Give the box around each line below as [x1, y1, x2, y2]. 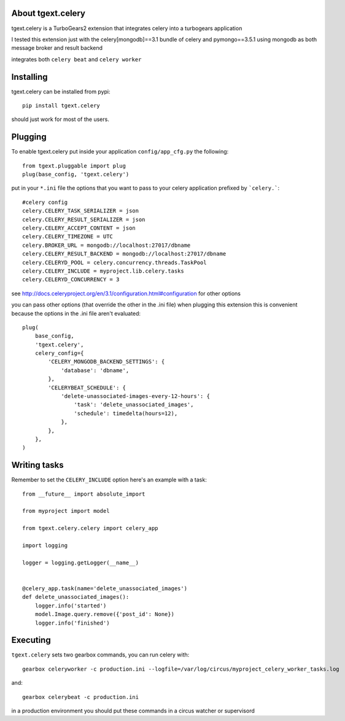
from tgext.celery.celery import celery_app [22, 525, 159, 532]
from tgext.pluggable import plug [22, 162, 126, 169]
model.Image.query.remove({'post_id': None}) [34, 611, 175, 618]
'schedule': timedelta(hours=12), [74, 410, 178, 417]
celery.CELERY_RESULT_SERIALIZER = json [22, 216, 145, 223]
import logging [22, 542, 68, 549]
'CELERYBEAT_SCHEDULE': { [48, 384, 126, 391]
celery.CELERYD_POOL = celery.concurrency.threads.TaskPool [22, 259, 207, 266]
